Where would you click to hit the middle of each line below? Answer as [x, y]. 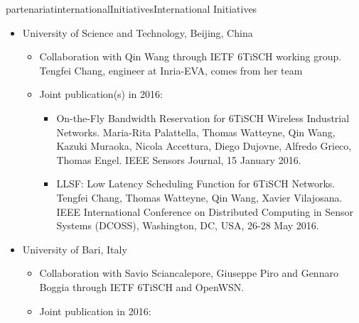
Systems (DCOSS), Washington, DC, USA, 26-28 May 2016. [188, 225]
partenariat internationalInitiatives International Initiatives [132, 9]
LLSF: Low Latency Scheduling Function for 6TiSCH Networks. [196, 184]
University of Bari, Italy [75, 249]
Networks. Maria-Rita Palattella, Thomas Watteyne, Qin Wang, [196, 132]
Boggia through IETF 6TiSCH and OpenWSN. [142, 286]
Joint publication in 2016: [95, 311]
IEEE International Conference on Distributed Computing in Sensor [205, 211]
